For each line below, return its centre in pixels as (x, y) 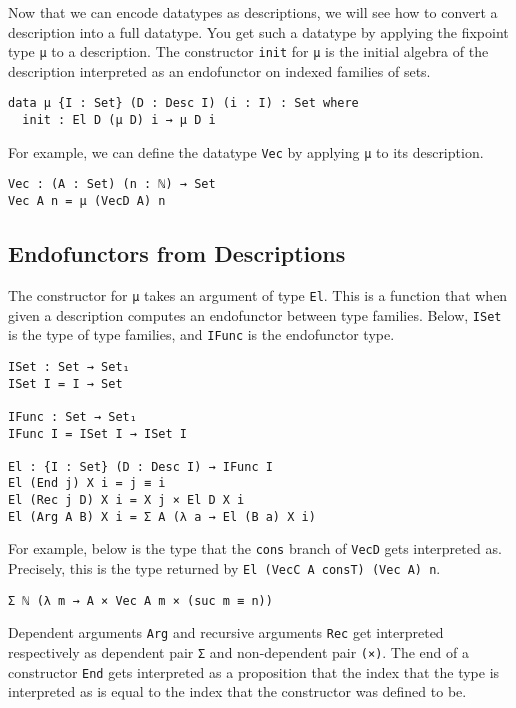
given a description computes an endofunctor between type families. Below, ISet (255, 314)
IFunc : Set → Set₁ (72, 416)
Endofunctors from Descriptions (177, 253)
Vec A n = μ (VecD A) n (87, 201)
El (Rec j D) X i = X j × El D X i (126, 500)
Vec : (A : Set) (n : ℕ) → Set (112, 184)
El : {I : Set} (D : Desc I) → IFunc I (140, 466)
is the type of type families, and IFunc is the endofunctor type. (201, 334)
